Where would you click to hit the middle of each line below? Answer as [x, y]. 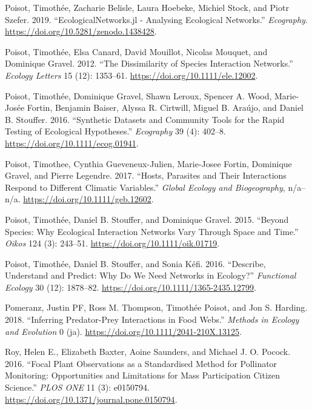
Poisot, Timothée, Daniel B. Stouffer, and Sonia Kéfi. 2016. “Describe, [135, 263]
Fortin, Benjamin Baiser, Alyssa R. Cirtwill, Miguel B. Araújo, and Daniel [165, 107]
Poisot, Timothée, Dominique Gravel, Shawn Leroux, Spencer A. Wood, [138, 95]
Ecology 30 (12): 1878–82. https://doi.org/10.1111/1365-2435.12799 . [131, 287]
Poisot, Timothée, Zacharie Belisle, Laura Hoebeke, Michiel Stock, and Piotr [147, 7]
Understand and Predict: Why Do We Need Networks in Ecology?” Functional [151, 275]
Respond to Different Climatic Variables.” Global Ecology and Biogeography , [145, 187]
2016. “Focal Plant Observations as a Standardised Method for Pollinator [141, 363]
